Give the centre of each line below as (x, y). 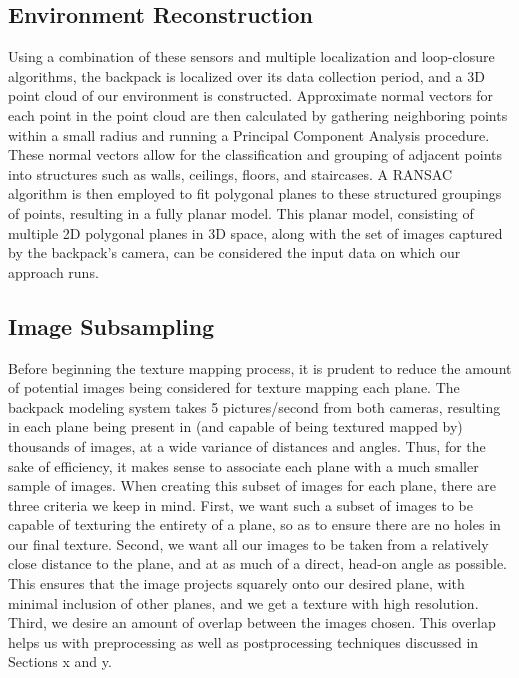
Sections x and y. (60, 661)
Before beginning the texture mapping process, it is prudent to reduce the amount (260, 367)
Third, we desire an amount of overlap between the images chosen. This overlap (252, 622)
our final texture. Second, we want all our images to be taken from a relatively (248, 543)
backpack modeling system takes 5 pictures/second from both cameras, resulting (254, 406)
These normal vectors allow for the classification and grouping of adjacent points (255, 154)
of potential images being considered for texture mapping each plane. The (234, 387)
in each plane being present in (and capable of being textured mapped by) (235, 426)
